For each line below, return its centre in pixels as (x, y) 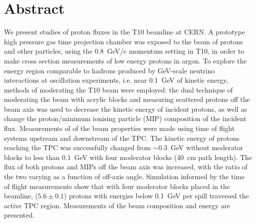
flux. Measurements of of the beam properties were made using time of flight (119, 128)
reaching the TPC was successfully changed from (78, 147)
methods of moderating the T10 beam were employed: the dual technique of (118, 89)
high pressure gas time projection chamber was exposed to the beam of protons (124, 41)
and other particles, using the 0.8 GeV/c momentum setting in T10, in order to (124, 51)
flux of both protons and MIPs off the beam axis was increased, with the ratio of (126, 167)
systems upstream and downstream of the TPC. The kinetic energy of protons (122, 138)
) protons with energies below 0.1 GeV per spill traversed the (156, 196)
